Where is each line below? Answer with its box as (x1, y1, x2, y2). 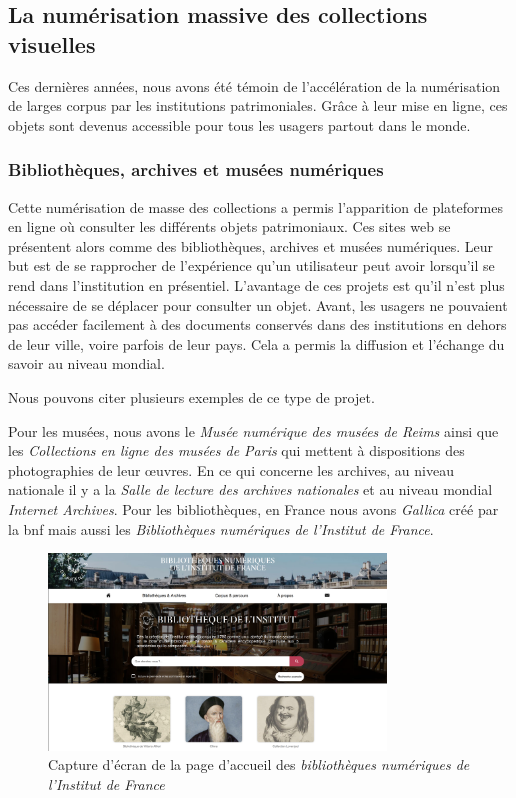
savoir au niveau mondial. (8, 353, 165, 374)
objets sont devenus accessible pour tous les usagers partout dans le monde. (8, 114, 471, 135)
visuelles (8, 28, 96, 59)
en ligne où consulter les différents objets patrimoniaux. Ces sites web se (8, 216, 451, 237)
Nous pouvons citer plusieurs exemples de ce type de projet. (8, 386, 375, 407)
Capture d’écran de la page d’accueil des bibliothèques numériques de (48, 754, 470, 775)
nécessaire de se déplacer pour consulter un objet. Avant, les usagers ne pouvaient (8, 294, 508, 315)
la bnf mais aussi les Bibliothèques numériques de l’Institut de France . (8, 518, 434, 539)
